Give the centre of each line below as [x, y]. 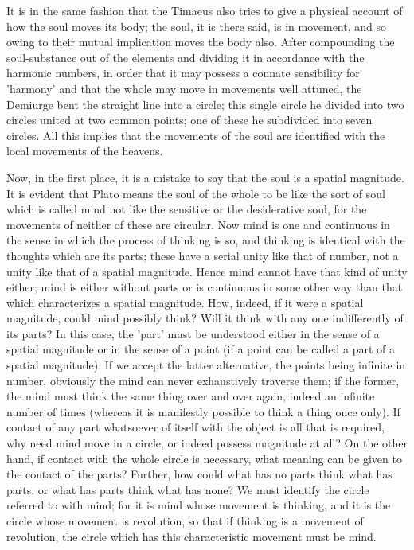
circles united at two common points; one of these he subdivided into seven [189, 120]
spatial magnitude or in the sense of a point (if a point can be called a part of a [201, 349]
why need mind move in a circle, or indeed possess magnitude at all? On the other [207, 443]
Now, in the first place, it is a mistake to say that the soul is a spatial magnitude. [205, 177]
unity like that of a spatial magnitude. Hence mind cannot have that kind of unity [207, 271]
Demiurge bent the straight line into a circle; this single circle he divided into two [205, 104]
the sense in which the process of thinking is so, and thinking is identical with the [206, 240]
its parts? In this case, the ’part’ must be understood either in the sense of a [193, 333]
